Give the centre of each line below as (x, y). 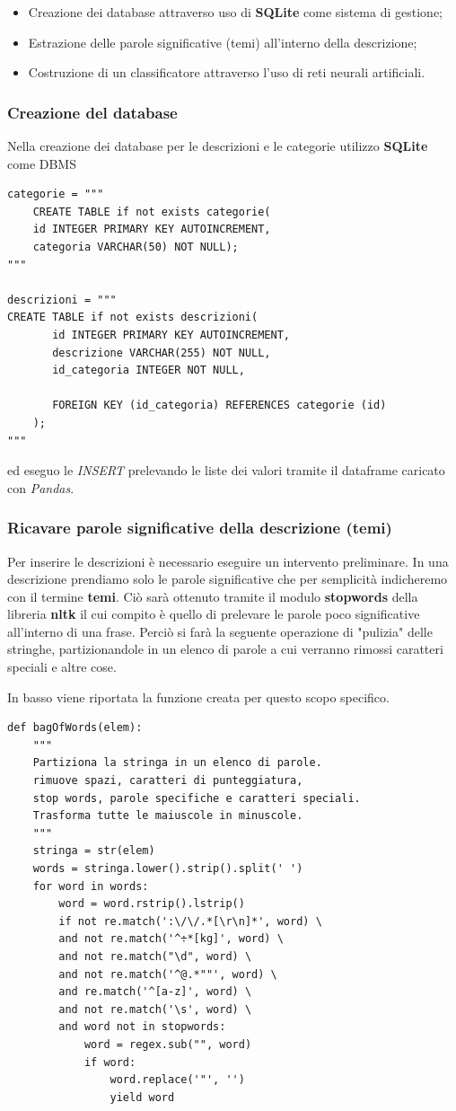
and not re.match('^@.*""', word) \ (168, 974)
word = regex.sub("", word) (168, 1044)
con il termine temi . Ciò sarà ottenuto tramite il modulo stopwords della (213, 596)
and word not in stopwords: (142, 1027)
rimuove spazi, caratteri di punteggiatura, (168, 781)
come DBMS (42, 163)
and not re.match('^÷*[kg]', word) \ (171, 939)
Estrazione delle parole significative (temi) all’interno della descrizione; (223, 42)
